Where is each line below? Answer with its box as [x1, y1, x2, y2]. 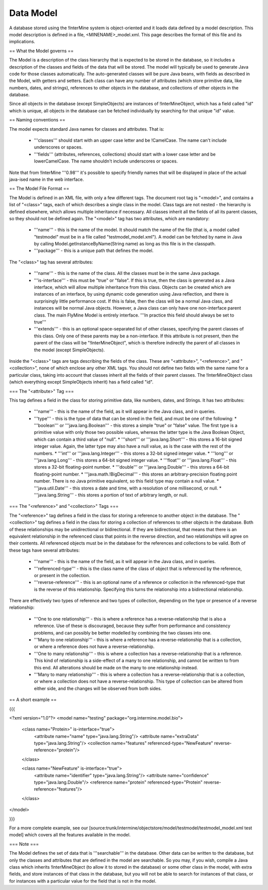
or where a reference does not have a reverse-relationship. [34, 644, 155, 649]
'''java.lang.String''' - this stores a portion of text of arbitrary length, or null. [34, 492, 188, 498]
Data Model [9, 7, 58, 18]
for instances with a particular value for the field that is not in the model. [9, 878, 156, 884]
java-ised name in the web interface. [9, 176, 84, 182]
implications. [9, 39, 36, 45]
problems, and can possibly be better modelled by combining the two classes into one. [34, 630, 212, 636]
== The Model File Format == [9, 185, 69, 191]
